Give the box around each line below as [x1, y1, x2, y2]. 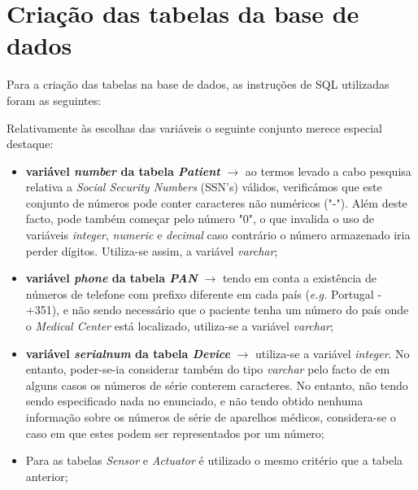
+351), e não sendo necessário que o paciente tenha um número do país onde [25, 301, 409, 318]
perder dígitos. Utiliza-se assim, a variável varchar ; [25, 242, 278, 259]
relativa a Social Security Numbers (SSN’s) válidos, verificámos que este [25, 178, 382, 195]
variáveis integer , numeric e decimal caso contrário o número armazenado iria [25, 226, 411, 243]
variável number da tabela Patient [25, 162, 220, 179]
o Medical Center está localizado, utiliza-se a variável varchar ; [25, 317, 333, 335]
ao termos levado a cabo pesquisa [245, 162, 411, 179]
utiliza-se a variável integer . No [255, 344, 410, 361]
